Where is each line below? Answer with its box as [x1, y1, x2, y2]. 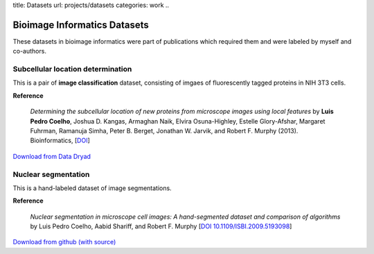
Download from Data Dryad [12, 152, 91, 160]
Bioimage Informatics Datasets [12, 19, 149, 31]
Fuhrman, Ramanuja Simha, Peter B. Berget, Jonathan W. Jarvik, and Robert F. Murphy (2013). [30, 127, 299, 135]
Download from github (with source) [12, 238, 116, 246]
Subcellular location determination [12, 65, 132, 74]
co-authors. [12, 47, 46, 56]
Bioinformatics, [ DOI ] [30, 136, 90, 145]
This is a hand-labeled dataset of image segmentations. [12, 184, 172, 192]
